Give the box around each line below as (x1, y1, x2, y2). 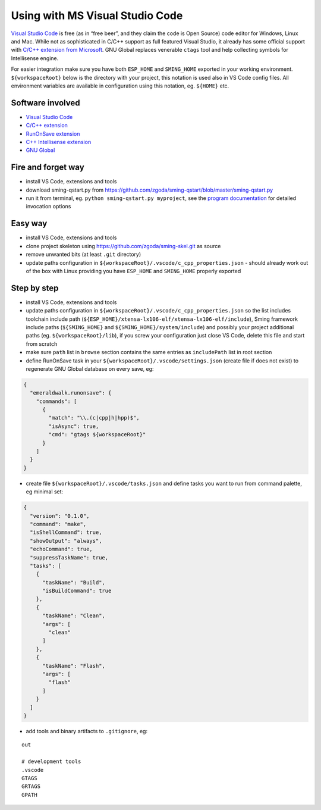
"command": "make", (30, 521, 87, 527)
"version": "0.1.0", (30, 512, 90, 519)
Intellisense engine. (11, 54, 59, 62)
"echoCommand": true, (30, 546, 93, 553)
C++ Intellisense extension (26, 138, 92, 145)
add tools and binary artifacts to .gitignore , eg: (26, 727, 148, 734)
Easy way (11, 218, 48, 229)
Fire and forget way (11, 162, 84, 173)
